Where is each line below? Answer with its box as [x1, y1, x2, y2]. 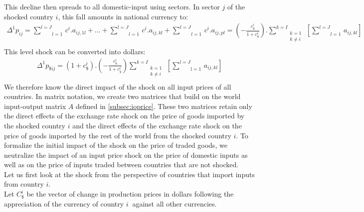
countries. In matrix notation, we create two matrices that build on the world [4, 91, 241, 102]
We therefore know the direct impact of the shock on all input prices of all [4, 81, 231, 92]
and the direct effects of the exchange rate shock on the [72, 120, 242, 130]
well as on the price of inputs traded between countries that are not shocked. [4, 159, 239, 170]
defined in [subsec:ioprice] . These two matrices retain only [75, 101, 252, 111]
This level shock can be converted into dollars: [4, 46, 146, 57]
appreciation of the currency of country [4, 198, 124, 209]
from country [4, 179, 44, 189]
